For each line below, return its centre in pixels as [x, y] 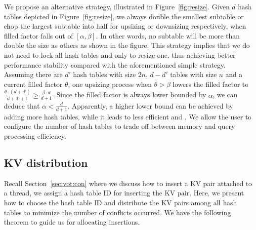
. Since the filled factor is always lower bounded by [129, 95]
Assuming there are [33, 74]
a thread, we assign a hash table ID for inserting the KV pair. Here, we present [124, 193]
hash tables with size [104, 74]
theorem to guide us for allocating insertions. [72, 222]
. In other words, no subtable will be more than [168, 35]
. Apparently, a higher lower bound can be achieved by [150, 105]
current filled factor [33, 84]
